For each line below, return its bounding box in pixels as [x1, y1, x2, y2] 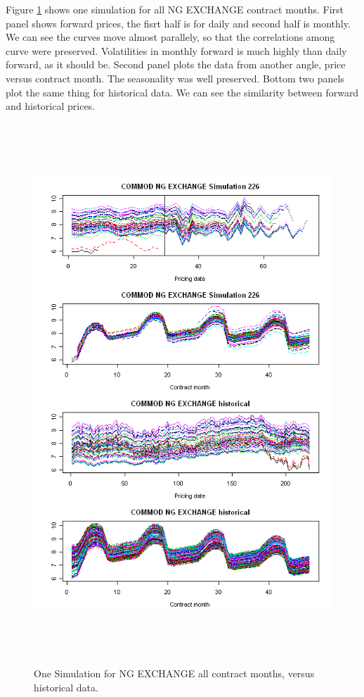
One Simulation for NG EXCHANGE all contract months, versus [34, 666, 315, 681]
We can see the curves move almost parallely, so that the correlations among [6, 30, 335, 44]
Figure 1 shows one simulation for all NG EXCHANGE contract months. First [6, 2, 344, 16]
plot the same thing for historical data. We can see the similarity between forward [6, 84, 359, 99]
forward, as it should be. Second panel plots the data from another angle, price [6, 57, 346, 72]
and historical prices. [6, 99, 96, 113]
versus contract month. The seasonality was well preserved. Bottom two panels [6, 70, 344, 85]
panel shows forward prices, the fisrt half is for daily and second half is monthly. [6, 15, 351, 30]
